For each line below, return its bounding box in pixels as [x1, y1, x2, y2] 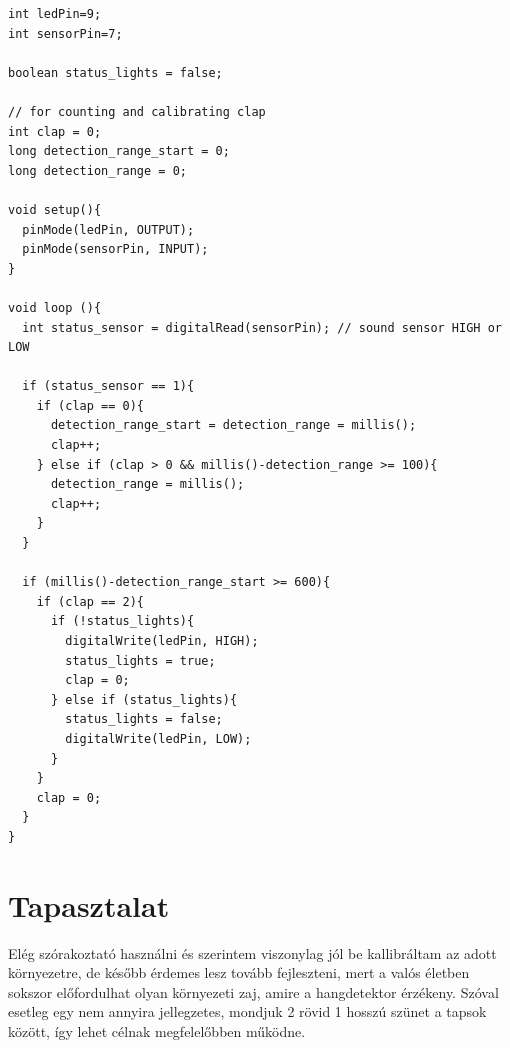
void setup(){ [8, 202, 102, 217]
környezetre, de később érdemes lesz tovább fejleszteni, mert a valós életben [8, 962, 470, 983]
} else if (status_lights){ [50, 692, 238, 707]
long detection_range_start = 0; [8, 144, 230, 159]
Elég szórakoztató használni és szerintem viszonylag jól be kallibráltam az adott [8, 942, 497, 963]
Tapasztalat [8, 884, 170, 925]
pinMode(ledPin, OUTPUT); [22, 222, 195, 237]
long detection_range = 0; [8, 163, 187, 178]
